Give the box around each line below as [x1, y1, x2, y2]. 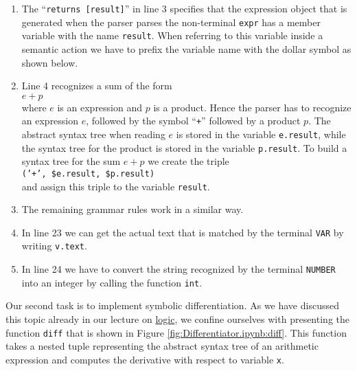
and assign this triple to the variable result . [21, 179, 210, 193]
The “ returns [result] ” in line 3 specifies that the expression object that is [21, 1, 347, 15]
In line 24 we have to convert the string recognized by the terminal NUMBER [21, 262, 336, 276]
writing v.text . [21, 238, 87, 253]
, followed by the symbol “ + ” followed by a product [86, 113, 301, 128]
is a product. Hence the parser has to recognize [153, 100, 352, 114]
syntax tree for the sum [21, 154, 121, 168]
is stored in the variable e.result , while [176, 127, 346, 141]
